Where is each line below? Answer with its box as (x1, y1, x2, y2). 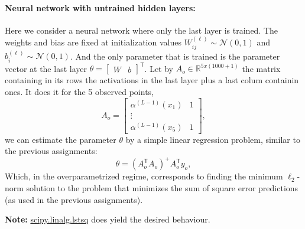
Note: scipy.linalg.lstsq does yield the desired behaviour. (5, 213, 210, 225)
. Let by (144, 62, 174, 74)
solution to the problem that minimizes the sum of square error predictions (26, 181, 298, 194)
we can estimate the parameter (5, 133, 116, 145)
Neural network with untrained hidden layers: (5, 1, 196, 14)
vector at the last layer (5, 62, 87, 74)
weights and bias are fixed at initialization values (5, 36, 181, 48)
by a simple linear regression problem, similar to (125, 133, 300, 145)
